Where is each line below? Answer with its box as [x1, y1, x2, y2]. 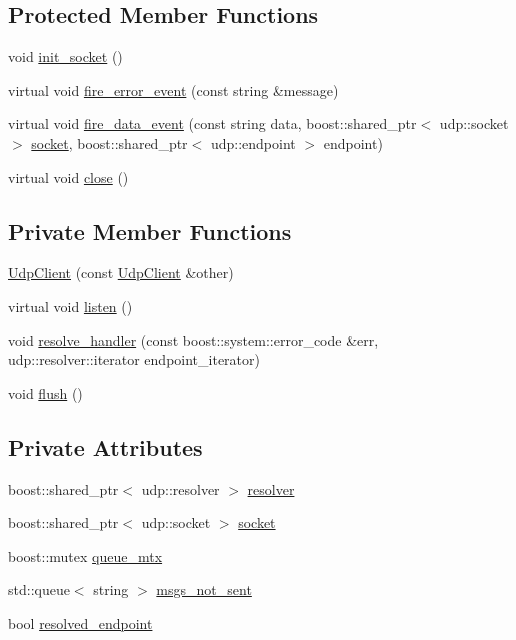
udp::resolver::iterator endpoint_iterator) [8, 349, 260, 370]
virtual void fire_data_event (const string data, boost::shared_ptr [8, 113, 417, 134]
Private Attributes [8, 431, 203, 462]
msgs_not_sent [156, 579, 252, 600]
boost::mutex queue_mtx [8, 545, 163, 566]
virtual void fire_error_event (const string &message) [8, 79, 339, 100]
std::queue [8, 579, 70, 600]
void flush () [8, 382, 83, 403]
